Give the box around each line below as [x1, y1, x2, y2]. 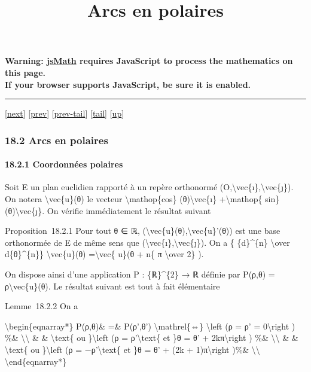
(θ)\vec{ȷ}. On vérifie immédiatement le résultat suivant [5, 204, 211, 217]
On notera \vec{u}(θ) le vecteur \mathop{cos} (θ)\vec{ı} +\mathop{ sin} [5, 192, 280, 205]
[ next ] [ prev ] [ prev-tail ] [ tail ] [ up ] [5, 107, 124, 120]
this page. [5, 66, 46, 78]
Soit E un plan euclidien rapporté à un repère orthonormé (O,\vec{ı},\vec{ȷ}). [5, 181, 294, 193]
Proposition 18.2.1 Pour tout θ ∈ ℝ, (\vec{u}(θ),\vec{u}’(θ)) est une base [5, 224, 280, 237]
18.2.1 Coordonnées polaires [5, 158, 123, 170]
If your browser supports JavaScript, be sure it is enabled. [5, 78, 251, 90]
